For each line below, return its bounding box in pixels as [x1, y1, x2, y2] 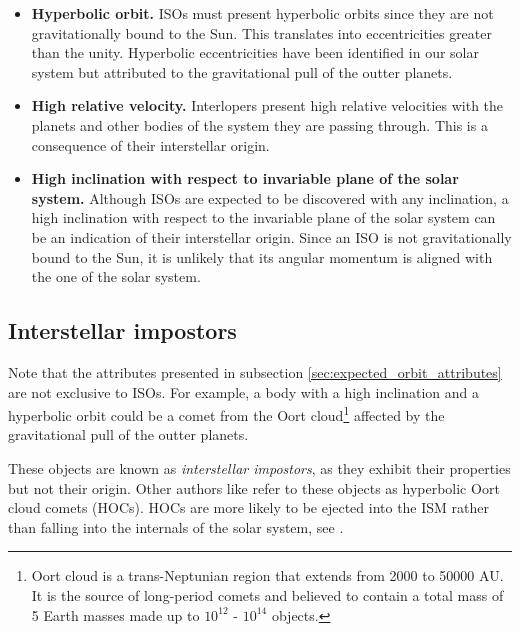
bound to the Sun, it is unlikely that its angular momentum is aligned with [31, 246, 493, 267]
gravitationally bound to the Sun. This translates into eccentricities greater [31, 22, 492, 43]
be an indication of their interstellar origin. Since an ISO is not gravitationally [31, 226, 512, 247]
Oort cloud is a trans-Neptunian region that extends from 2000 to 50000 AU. [31, 565, 504, 586]
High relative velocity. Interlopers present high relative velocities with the [31, 95, 504, 116]
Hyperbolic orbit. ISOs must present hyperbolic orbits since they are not [31, 3, 494, 23]
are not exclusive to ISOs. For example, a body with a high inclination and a [8, 381, 480, 402]
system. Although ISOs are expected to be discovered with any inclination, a [31, 187, 509, 208]
